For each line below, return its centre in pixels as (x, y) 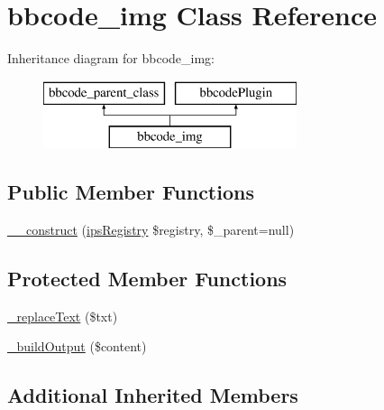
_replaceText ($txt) (63, 316)
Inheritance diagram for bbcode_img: (111, 58)
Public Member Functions (131, 192)
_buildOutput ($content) (77, 346)
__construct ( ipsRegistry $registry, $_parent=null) (151, 230)
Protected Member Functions (147, 279)
